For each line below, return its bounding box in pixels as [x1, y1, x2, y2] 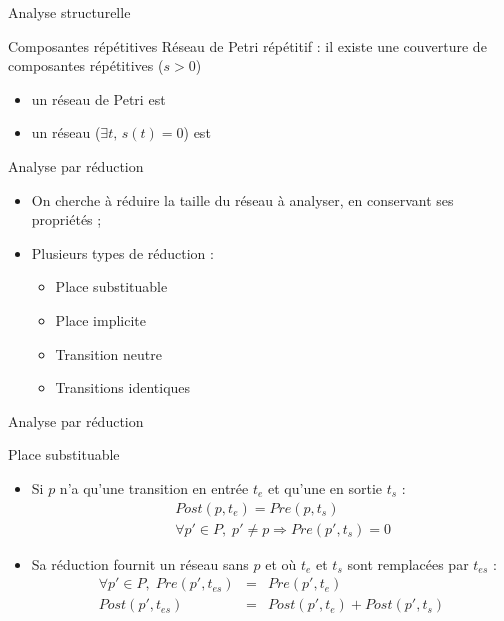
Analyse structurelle [8, 2, 131, 22]
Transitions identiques [55, 377, 191, 398]
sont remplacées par [347, 553, 469, 574]
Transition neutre [55, 343, 162, 364]
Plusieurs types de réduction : [31, 242, 214, 263]
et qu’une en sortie [268, 477, 383, 498]
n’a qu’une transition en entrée [59, 477, 249, 498]
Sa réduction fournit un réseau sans [31, 553, 249, 574]
